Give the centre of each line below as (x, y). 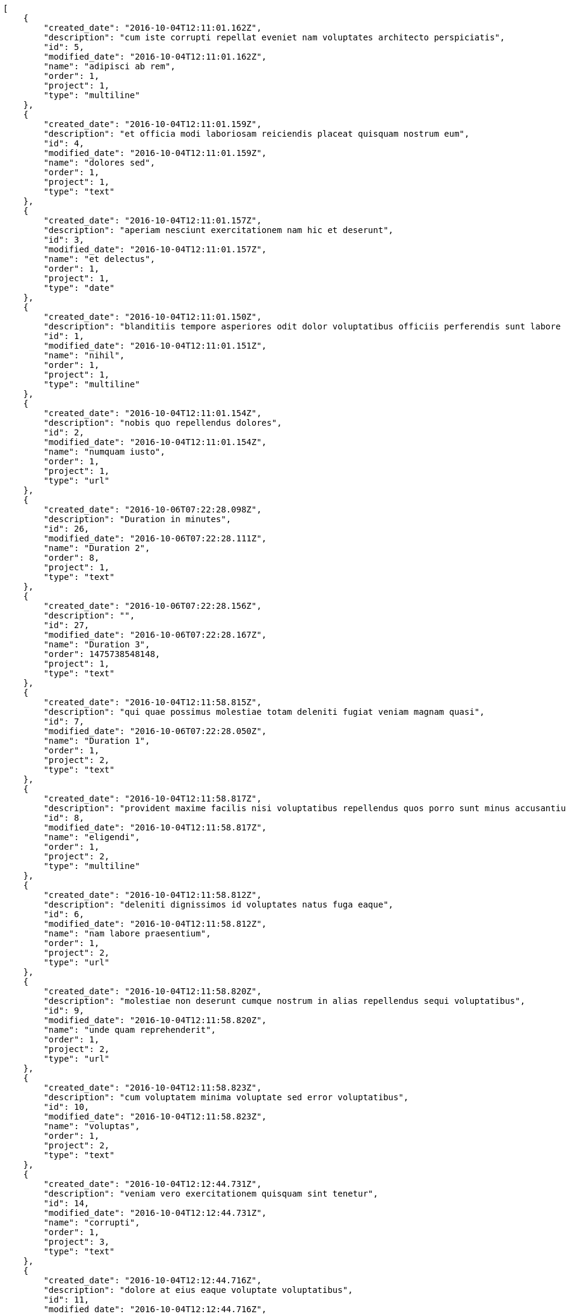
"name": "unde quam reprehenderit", (130, 1030)
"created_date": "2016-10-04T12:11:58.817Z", (152, 799)
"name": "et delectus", (99, 259)
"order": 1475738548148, (102, 654)
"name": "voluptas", (92, 1126)
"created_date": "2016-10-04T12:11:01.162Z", (152, 28)
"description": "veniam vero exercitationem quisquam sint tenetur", (211, 1194)
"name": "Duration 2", (97, 548)
